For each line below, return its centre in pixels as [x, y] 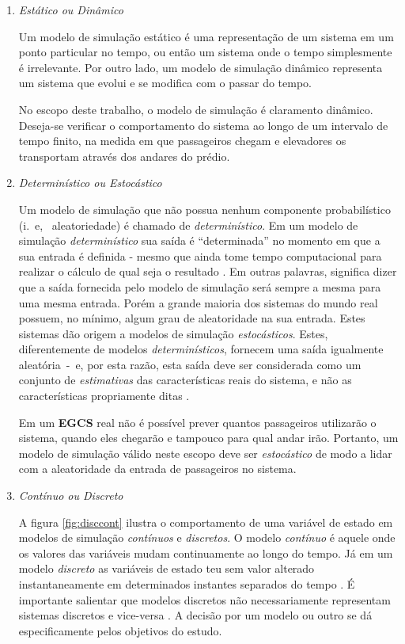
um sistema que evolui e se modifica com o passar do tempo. [165, 83]
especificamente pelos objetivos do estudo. [120, 630]
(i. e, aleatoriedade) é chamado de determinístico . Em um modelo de [188, 225]
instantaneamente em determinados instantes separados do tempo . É [187, 584]
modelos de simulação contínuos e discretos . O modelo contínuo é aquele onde [207, 537]
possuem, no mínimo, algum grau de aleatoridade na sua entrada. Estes [192, 318]
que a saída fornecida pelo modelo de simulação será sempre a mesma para [200, 286]
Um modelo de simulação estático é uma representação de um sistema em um [206, 36]
